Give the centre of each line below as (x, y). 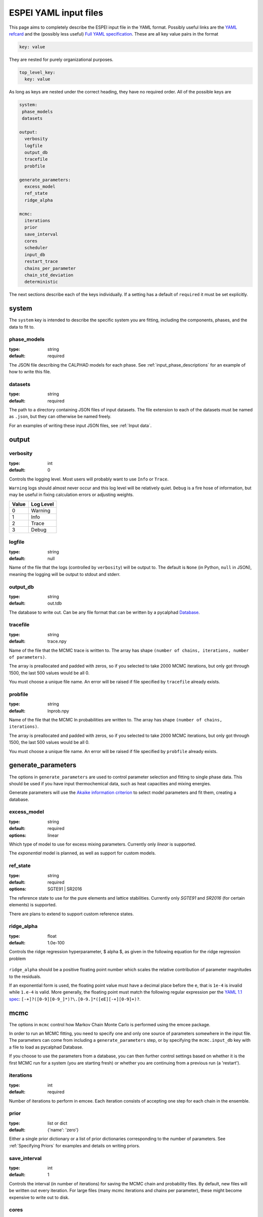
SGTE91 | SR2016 (65, 889)
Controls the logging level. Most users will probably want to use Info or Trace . (89, 479)
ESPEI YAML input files (56, 13)
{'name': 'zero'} (63, 1130)
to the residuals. (25, 977)
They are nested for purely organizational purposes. (61, 59)
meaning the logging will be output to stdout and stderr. (65, 574)
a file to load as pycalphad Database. (46, 1047)
